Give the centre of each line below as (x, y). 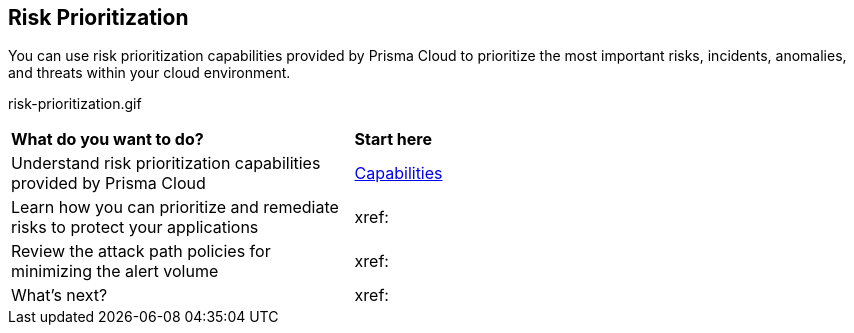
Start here (393, 139)
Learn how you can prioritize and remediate (175, 207)
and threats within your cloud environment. (149, 73)
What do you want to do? (107, 139)
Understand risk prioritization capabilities (166, 163)
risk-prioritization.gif (75, 104)
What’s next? (59, 295)
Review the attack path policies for (141, 251)
